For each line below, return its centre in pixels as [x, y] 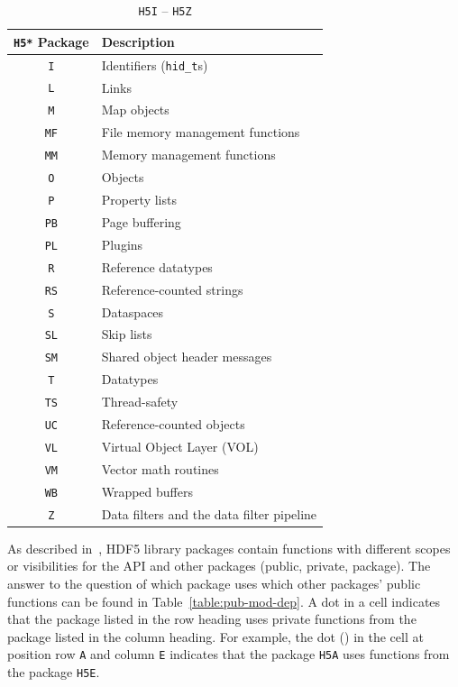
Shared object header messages [187, 357]
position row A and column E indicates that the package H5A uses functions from [229, 654]
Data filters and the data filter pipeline [209, 513]
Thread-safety [140, 402]
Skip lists [127, 334]
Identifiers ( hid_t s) [155, 64]
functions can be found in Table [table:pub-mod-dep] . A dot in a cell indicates [224, 601]
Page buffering [141, 221]
